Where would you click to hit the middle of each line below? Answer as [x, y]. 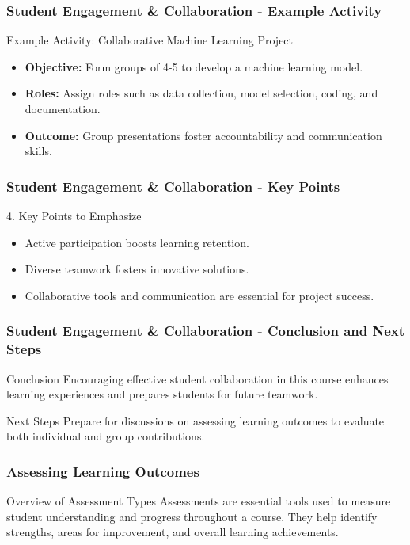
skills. [38, 151]
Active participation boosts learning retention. [137, 242]
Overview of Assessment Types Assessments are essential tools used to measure [199, 501]
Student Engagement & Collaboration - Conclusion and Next [206, 331]
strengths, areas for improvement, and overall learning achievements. [173, 532]
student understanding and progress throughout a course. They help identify [192, 516]
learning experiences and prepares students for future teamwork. [162, 394]
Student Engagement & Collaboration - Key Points [173, 186]
